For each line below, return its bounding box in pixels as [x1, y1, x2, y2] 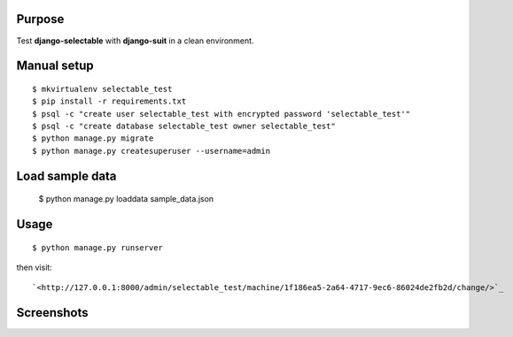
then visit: [16, 262, 52, 273]
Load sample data [16, 168, 117, 183]
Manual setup [16, 58, 95, 73]
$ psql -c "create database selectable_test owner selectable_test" [32, 121, 336, 132]
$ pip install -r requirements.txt [32, 96, 187, 106]
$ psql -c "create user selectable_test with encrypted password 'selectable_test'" [32, 109, 411, 119]
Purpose [16, 11, 65, 27]
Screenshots [16, 305, 89, 320]
